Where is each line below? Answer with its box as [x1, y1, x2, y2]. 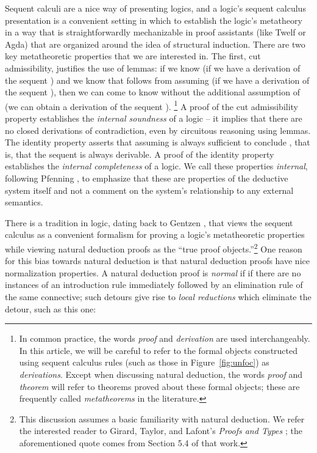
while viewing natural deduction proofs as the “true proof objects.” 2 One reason [5, 240, 302, 255]
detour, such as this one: [5, 302, 96, 315]
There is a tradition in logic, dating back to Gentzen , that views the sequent [5, 216, 293, 229]
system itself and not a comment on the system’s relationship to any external [5, 183, 294, 196]
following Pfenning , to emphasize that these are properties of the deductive [5, 171, 288, 184]
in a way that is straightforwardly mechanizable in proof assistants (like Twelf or [5, 26, 306, 39]
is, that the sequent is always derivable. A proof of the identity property [5, 147, 274, 160]
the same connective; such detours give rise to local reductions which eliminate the [5, 290, 312, 303]
